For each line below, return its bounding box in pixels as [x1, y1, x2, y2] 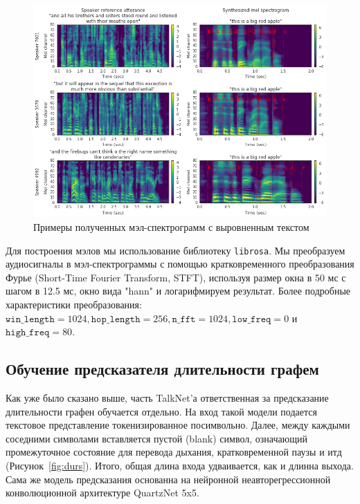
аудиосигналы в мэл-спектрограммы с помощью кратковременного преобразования [6, 256, 354, 271]
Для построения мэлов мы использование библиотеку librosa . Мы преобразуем [6, 243, 345, 257]
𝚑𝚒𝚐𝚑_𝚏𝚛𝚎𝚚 [6, 328, 50, 338]
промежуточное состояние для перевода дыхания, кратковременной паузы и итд [6, 445, 342, 459]
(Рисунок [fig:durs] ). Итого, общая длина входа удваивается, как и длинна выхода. [6, 458, 354, 472]
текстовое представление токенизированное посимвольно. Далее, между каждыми [6, 418, 350, 432]
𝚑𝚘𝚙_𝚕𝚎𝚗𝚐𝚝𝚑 [91, 314, 141, 324]
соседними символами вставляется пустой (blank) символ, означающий [6, 431, 307, 445]
